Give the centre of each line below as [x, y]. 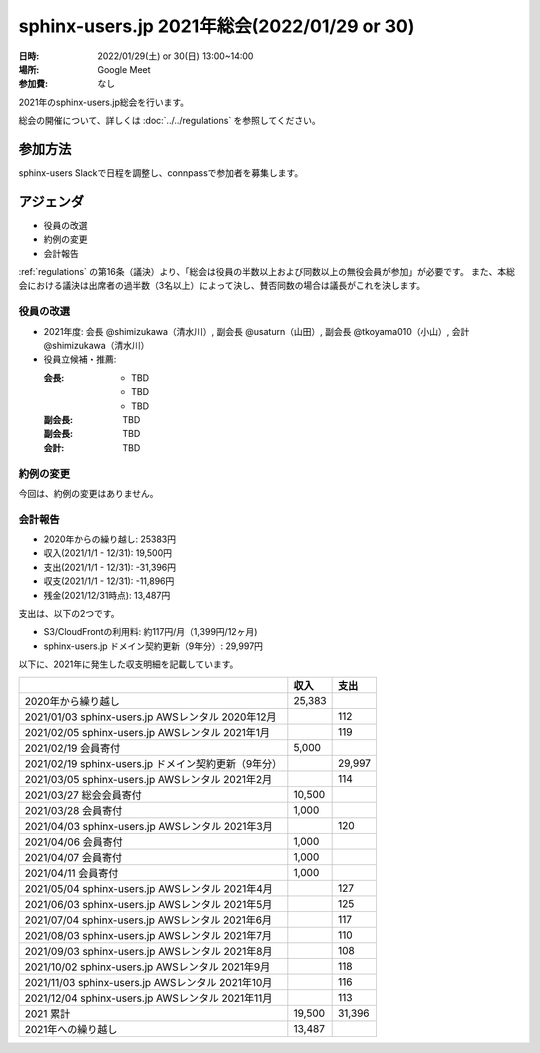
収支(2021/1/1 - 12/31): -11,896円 [109, 581]
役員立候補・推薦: [80, 359]
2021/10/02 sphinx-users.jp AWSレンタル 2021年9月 [147, 967]
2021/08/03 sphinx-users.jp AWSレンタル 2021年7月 [148, 935]
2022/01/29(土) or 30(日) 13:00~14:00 [175, 56]
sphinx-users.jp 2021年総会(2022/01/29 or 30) [216, 26]
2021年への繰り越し [71, 1029]
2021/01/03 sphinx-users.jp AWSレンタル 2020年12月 [150, 717]
